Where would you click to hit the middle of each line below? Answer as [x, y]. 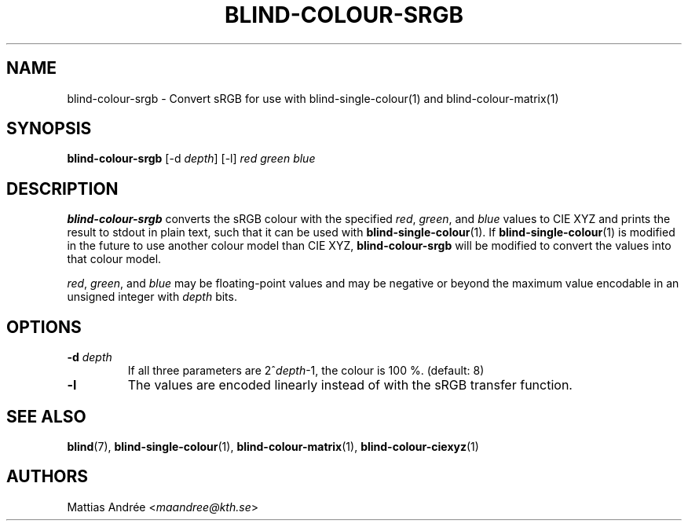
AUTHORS [48, 477]
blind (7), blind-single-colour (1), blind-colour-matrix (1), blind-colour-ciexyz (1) [273, 446]
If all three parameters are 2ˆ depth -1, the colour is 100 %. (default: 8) [306, 371]
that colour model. [114, 259]
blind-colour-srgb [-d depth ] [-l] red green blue [191, 159]
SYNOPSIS [49, 129]
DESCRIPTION [62, 188]
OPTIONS [44, 327]
